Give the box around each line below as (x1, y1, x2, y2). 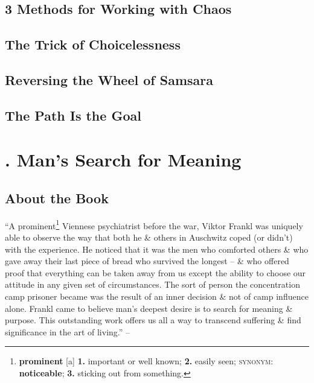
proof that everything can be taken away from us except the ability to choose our (5, 266, 306, 279)
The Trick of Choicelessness (5, 35, 181, 54)
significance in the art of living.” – (5, 325, 130, 338)
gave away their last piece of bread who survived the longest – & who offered (5, 255, 289, 267)
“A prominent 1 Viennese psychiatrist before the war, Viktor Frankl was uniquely (5, 217, 303, 232)
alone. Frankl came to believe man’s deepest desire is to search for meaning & (5, 302, 293, 314)
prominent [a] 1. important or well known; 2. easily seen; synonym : (19, 355, 274, 367)
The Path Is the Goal (5, 106, 141, 124)
